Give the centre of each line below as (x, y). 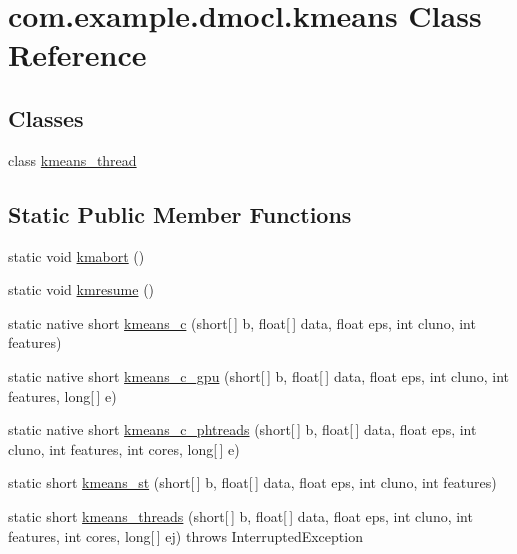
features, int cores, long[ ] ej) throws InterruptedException (185, 535)
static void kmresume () (81, 289)
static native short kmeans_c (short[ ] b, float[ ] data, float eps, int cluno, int (242, 322)
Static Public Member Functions (180, 213)
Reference (77, 54)
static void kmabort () (76, 255)
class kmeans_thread (72, 159)
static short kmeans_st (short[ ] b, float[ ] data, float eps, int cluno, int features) (252, 482)
